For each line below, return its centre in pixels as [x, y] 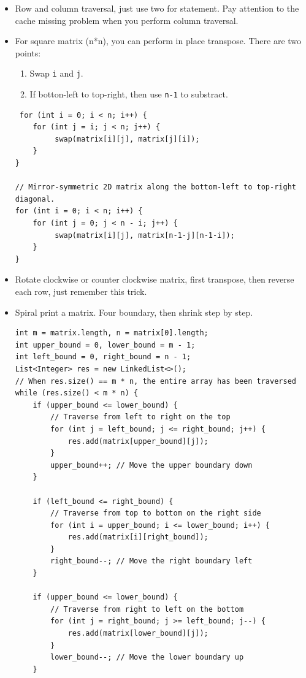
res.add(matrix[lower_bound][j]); [138, 634]
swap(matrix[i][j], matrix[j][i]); [127, 139]
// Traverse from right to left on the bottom [147, 609]
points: [28, 52]
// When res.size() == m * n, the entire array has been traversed [155, 381]
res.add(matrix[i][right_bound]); [138, 537]
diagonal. [35, 199]
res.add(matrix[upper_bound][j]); [138, 441]
